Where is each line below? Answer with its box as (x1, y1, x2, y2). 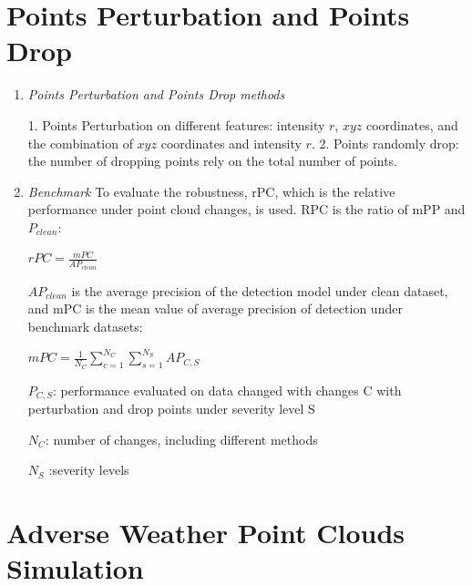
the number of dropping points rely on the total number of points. (27, 151, 397, 170)
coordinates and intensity (160, 133, 302, 152)
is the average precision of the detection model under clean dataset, (71, 281, 448, 300)
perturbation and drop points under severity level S (27, 399, 315, 418)
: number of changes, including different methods (45, 429, 318, 448)
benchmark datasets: (27, 316, 143, 335)
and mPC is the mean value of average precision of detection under (27, 299, 403, 318)
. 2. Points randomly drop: (311, 133, 459, 152)
